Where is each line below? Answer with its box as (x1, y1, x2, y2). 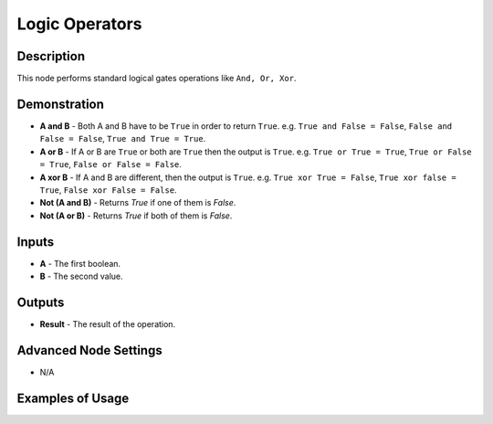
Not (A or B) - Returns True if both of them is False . (39, 210, 233, 221)
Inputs (16, 234, 55, 249)
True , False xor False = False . (39, 184, 177, 196)
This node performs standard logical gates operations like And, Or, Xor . (16, 73, 297, 84)
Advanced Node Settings (16, 343, 163, 358)
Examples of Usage (16, 390, 130, 406)
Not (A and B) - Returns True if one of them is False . (39, 197, 236, 208)
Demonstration (16, 96, 105, 111)
